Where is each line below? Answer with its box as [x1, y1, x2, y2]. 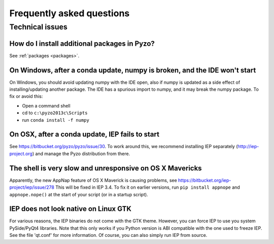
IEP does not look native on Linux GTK [9, 204, 132, 213]
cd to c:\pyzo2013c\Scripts [22, 110, 88, 116]
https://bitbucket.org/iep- [178, 177, 231, 183]
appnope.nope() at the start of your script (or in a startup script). [9, 191, 148, 197]
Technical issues [9, 22, 68, 31]
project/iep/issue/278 [9, 184, 54, 190]
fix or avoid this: [9, 93, 43, 99]
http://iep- [237, 144, 259, 150]
